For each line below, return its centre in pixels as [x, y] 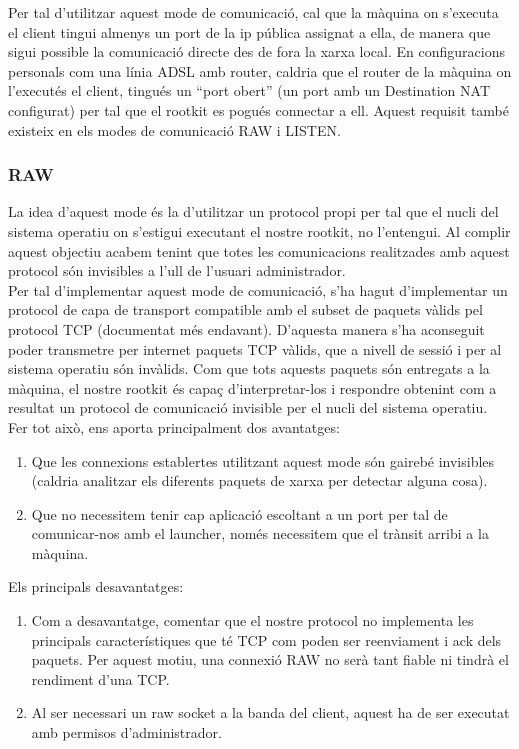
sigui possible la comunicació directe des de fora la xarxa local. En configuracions [256, 51]
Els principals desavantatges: [96, 586]
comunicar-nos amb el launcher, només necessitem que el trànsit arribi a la [260, 533]
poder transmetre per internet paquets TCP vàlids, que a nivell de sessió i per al [255, 348]
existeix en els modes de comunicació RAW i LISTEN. [174, 129]
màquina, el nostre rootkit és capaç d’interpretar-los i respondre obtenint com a [252, 387]
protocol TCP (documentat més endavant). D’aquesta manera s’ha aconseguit [246, 328]
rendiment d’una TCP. [100, 678]
